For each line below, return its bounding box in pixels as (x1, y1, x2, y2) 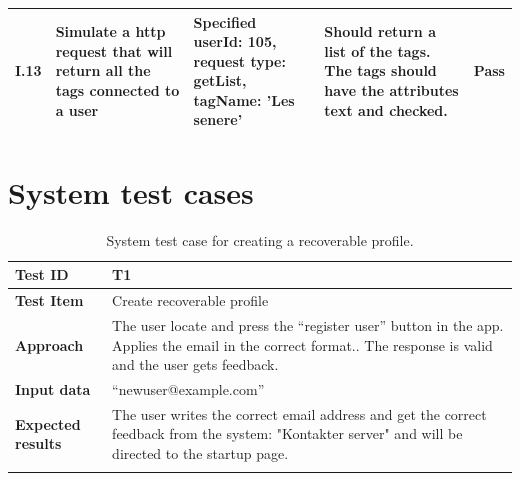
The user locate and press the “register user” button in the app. (112, 314, 504, 335)
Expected (15, 413, 81, 434)
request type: (193, 50, 286, 71)
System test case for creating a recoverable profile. (106, 229, 414, 250)
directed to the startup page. (112, 443, 289, 464)
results (15, 433, 62, 454)
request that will (55, 40, 173, 61)
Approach (15, 334, 84, 355)
